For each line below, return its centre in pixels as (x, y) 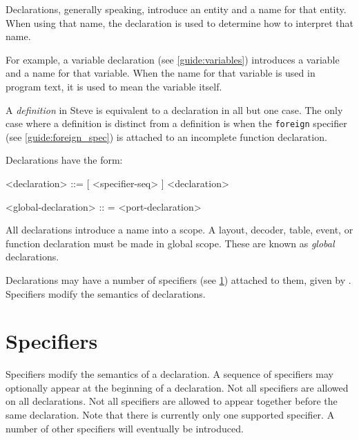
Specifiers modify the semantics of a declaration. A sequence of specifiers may (169, 374)
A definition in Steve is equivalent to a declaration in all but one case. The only (174, 109)
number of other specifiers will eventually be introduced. (125, 428)
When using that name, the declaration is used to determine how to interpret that (179, 22)
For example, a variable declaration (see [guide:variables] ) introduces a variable (173, 59)
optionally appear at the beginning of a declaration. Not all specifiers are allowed (177, 387)
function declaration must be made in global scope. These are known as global (170, 243)
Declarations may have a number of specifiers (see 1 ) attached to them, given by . (178, 279)
